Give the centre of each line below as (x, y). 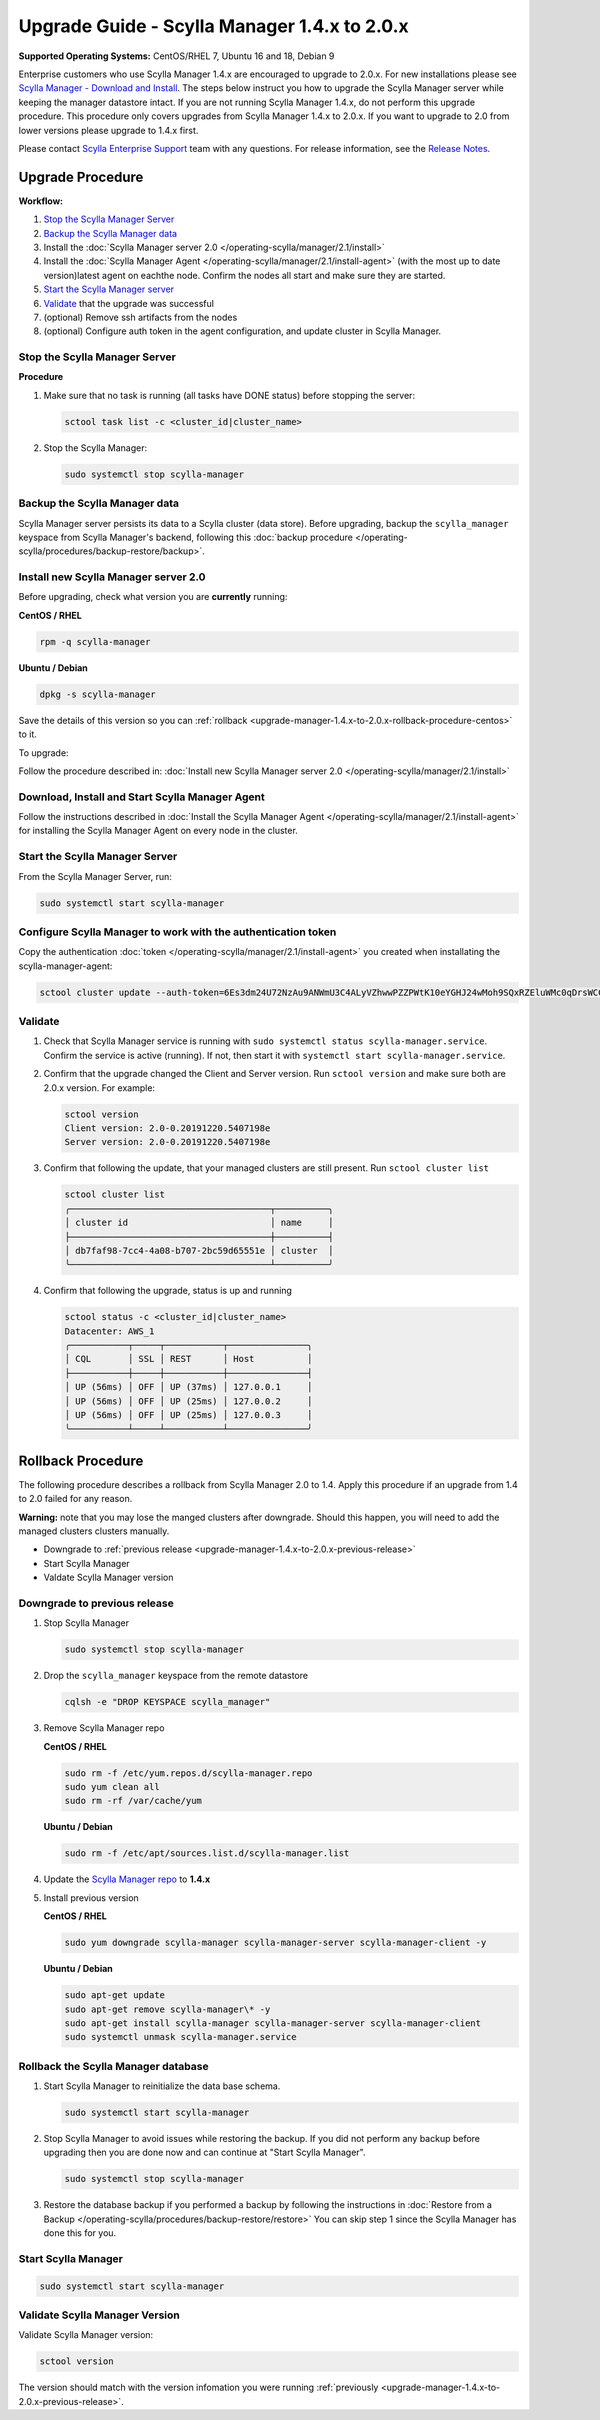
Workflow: (41, 201)
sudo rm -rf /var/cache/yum (133, 1801)
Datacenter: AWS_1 (109, 1331)
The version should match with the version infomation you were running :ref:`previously (198, 2387)
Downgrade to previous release (96, 1603)
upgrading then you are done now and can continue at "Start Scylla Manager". (204, 2152)
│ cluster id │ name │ (199, 1223)
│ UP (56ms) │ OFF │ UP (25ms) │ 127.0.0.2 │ (188, 1401)
